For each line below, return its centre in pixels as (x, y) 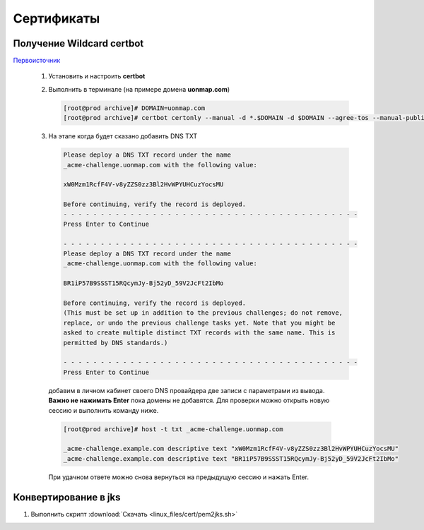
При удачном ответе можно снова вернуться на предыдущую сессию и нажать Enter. (179, 477)
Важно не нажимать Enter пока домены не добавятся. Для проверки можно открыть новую (189, 400)
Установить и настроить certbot (97, 76)
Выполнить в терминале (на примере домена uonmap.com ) (139, 89)
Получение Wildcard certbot (78, 43)
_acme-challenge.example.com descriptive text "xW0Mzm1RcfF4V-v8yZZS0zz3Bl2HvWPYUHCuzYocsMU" (231, 449)
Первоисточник (37, 61)
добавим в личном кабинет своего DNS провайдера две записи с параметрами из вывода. (187, 390)
